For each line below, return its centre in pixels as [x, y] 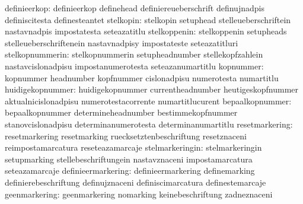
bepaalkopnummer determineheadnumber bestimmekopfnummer [121, 112]
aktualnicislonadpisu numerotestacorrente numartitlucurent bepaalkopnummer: [148, 101]
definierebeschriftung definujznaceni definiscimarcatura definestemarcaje [135, 182]
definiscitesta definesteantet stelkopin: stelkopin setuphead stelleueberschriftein [148, 19]
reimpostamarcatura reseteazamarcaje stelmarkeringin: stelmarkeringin [133, 147]
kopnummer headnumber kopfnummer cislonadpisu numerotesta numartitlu [142, 77]
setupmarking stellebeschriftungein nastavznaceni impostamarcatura [129, 159]
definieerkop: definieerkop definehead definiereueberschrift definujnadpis [135, 8]
